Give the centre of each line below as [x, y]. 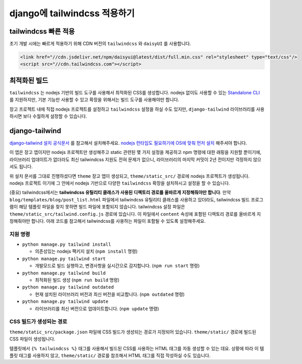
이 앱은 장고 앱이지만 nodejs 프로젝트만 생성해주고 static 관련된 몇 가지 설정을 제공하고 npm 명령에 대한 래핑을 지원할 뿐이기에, [135, 152]
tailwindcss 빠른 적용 [42, 31]
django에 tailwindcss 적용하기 [72, 13]
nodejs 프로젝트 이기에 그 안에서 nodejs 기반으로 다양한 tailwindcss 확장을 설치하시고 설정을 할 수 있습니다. [120, 183]
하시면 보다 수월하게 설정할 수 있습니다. [48, 116]
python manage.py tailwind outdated [68, 287]
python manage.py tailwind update [65, 302]
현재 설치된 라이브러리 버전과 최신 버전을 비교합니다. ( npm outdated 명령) [110, 294]
